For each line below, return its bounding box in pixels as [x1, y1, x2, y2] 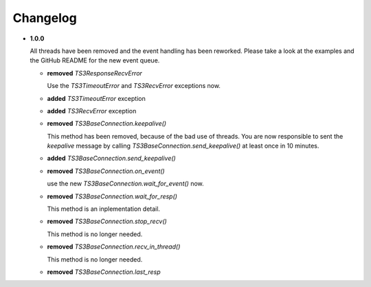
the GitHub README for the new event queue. [30, 56, 160, 65]
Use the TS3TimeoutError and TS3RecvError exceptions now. [47, 82, 221, 90]
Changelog [12, 10, 77, 25]
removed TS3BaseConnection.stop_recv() [47, 217, 168, 226]
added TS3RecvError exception [47, 106, 137, 115]
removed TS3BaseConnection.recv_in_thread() [47, 242, 181, 251]
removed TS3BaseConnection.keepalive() [47, 119, 167, 128]
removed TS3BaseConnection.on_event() [47, 167, 165, 175]
